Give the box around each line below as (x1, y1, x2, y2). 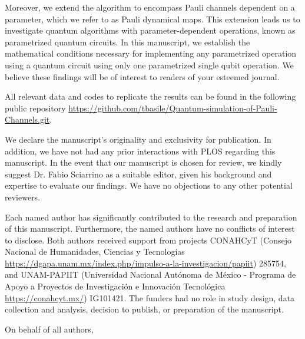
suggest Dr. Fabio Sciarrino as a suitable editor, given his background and (5, 167, 272, 180)
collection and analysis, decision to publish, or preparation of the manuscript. (5, 303, 284, 315)
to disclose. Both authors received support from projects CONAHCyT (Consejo (5, 233, 291, 246)
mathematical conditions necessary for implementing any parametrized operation (5, 47, 297, 60)
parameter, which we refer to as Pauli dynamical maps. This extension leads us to (5, 12, 300, 25)
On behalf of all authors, (5, 322, 94, 335)
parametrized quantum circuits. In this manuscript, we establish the (5, 35, 250, 48)
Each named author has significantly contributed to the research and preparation (5, 210, 297, 223)
